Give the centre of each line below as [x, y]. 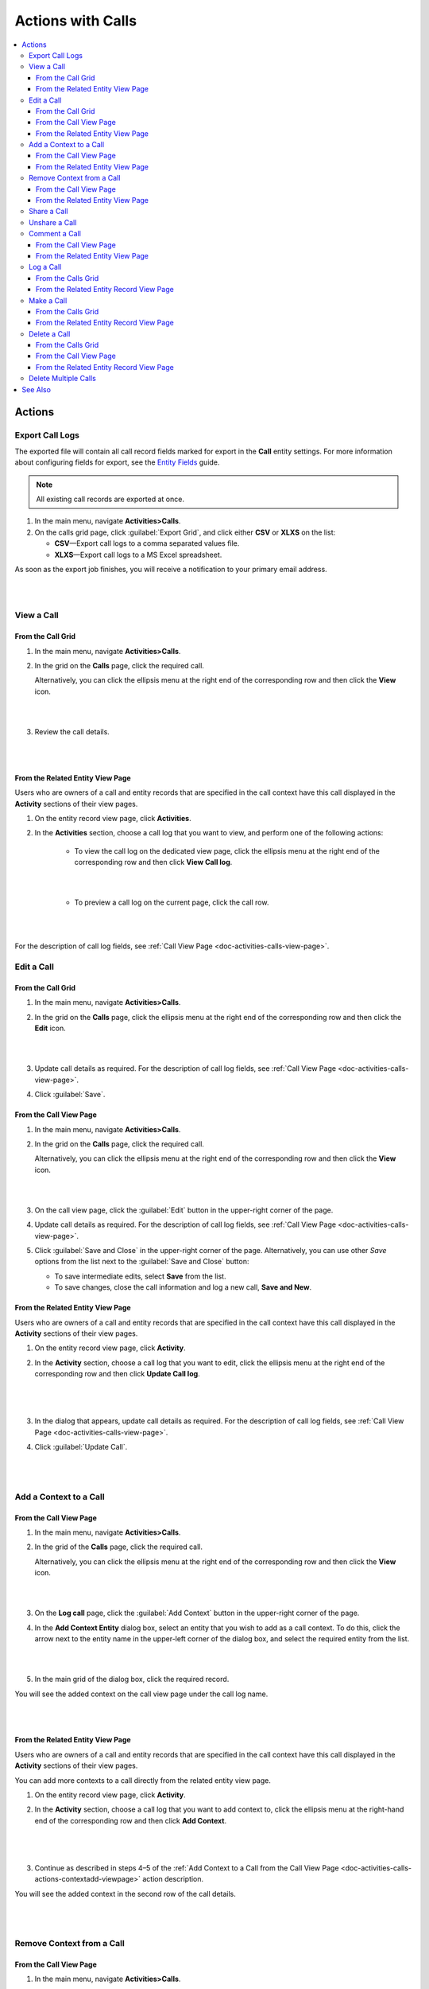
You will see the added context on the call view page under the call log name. [141, 1694]
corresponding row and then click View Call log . [153, 862]
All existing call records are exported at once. [110, 499]
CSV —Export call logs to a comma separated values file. [147, 543]
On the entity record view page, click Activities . [113, 818]
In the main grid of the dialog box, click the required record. [132, 1680]
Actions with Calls [76, 21]
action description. [173, 1879]
